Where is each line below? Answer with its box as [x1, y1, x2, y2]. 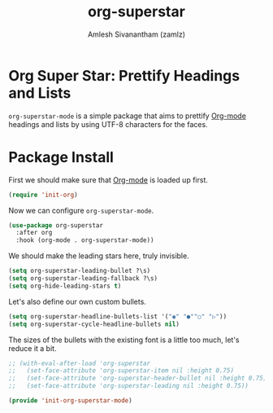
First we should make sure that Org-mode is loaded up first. [8, 174, 209, 185]
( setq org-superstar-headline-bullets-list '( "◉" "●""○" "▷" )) [8, 312, 227, 320]
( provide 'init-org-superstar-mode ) [8, 397, 132, 405]
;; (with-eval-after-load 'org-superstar [8, 359, 151, 367]
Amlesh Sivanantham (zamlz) [88, 29, 185, 39]
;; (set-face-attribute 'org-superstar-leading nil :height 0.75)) [8, 382, 249, 390]
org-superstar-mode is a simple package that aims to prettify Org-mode [8, 111, 246, 121]
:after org [15, 229, 53, 237]
